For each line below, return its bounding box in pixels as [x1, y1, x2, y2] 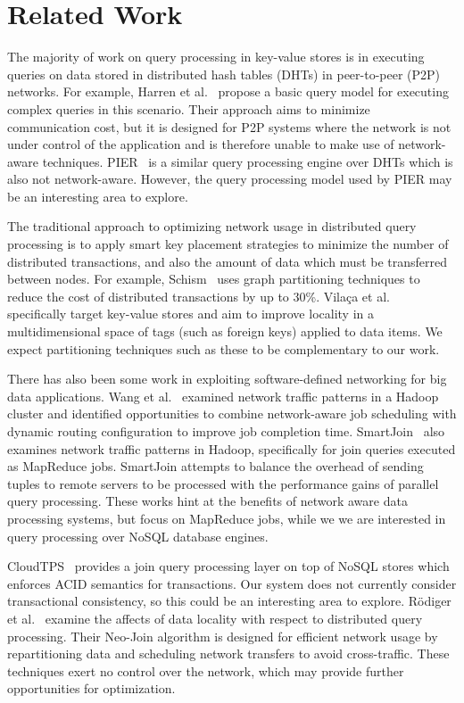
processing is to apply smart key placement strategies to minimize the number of [7, 235, 449, 253]
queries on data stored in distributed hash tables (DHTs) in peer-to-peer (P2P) [7, 64, 441, 83]
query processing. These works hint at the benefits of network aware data [7, 492, 408, 510]
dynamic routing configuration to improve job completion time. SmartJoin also [7, 422, 445, 440]
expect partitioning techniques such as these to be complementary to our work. [7, 339, 440, 358]
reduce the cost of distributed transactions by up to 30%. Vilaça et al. [7, 286, 390, 305]
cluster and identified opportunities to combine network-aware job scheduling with [7, 404, 457, 423]
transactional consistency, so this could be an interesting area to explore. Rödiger [7, 591, 452, 610]
